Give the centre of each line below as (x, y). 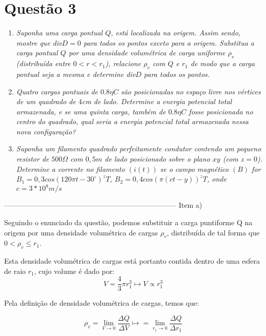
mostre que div (39, 42)
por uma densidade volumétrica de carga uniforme (147, 53)
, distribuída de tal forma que (213, 232)
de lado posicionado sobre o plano (157, 159)
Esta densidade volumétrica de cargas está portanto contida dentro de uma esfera (132, 261)
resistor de (33, 159)
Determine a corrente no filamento (70, 169)
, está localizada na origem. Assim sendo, (176, 33)
